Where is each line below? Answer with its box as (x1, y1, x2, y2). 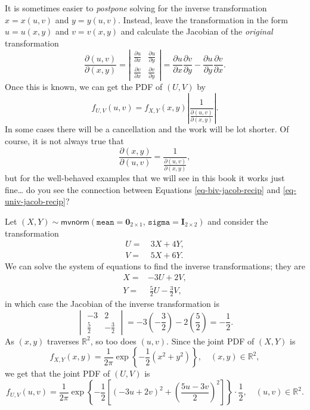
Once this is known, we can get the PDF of (5, 80, 163, 93)
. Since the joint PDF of (166, 334, 255, 347)
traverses (46, 334, 79, 347)
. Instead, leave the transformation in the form (118, 13, 288, 26)
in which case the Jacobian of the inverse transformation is (5, 297, 219, 310)
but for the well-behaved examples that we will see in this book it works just (5, 172, 285, 184)
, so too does (90, 334, 137, 347)
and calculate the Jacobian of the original (120, 25, 273, 38)
